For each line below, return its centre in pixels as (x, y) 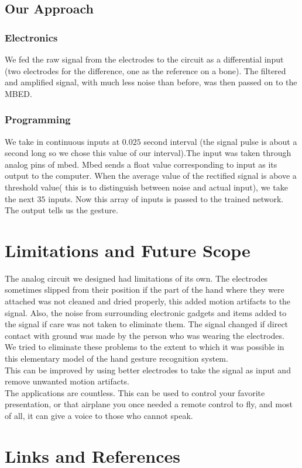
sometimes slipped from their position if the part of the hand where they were (145, 290)
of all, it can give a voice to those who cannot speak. (99, 415)
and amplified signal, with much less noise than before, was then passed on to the (151, 82)
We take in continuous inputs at (62, 141)
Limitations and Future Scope (128, 250)
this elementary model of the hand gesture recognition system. (116, 358)
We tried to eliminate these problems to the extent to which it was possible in (145, 347)
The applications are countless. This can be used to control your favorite (135, 392)
